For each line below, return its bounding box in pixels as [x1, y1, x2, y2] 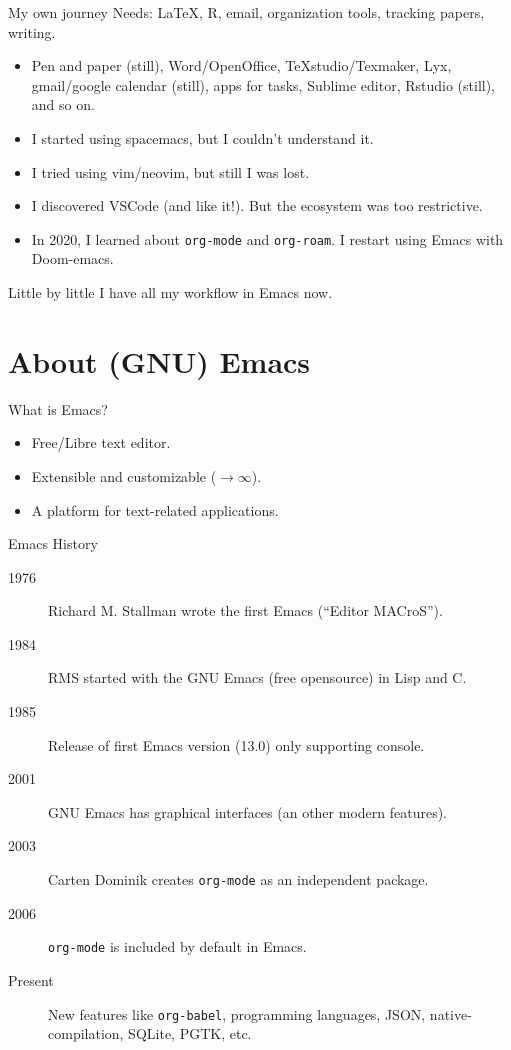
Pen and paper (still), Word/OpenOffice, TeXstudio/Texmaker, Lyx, [31, 55, 452, 76]
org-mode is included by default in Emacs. [48, 936, 307, 957]
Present [8, 969, 54, 990]
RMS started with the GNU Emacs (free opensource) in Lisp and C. [48, 667, 467, 688]
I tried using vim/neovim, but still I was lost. [31, 161, 310, 182]
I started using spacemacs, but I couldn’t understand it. [31, 127, 374, 148]
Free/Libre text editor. [31, 432, 171, 453]
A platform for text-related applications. [31, 499, 279, 520]
